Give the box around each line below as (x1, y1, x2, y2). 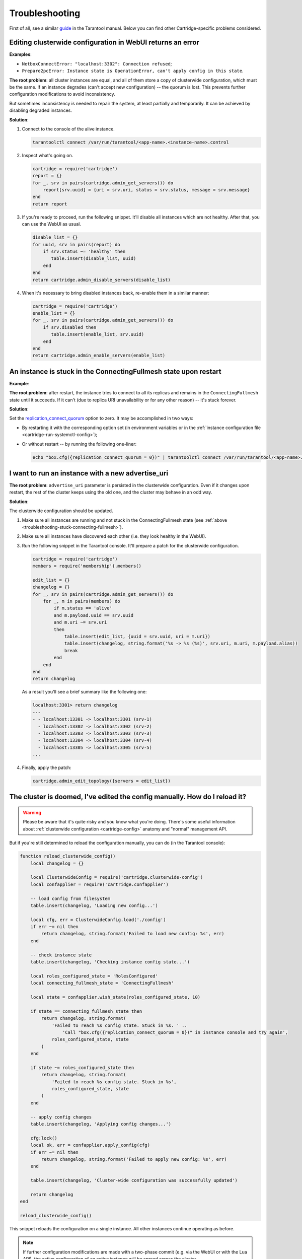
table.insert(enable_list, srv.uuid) (51, 331, 144, 337)
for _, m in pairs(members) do (43, 598, 120, 604)
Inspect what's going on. (22, 152, 73, 158)
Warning (23, 810, 41, 816)
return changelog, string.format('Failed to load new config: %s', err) (41, 931, 224, 937)
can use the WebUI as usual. (22, 221, 82, 227)
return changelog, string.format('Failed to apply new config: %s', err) (41, 1156, 228, 1162)
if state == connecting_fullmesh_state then (30, 1008, 142, 1014)
